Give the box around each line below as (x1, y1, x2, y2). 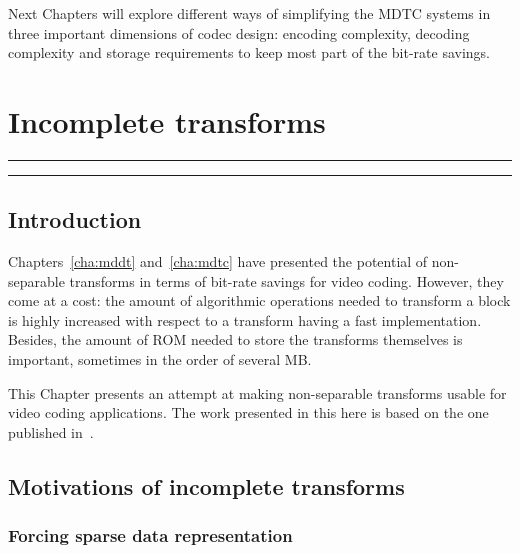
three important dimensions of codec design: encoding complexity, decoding (8, 22, 470, 43)
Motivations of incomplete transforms (8, 470, 405, 501)
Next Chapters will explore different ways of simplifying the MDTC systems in (8, 3, 491, 23)
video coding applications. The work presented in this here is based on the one (8, 402, 489, 423)
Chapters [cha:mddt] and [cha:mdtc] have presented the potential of (8, 251, 428, 272)
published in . (8, 421, 94, 442)
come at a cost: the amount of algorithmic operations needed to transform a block (8, 290, 511, 311)
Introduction (8, 204, 142, 235)
